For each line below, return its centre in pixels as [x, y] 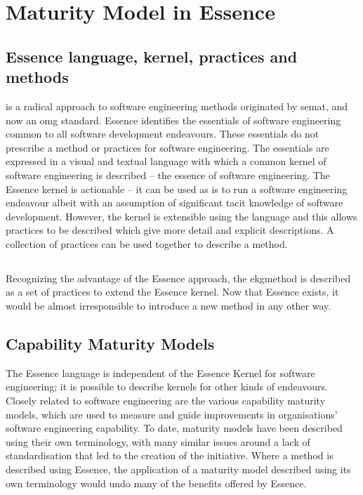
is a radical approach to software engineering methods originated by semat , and [177, 106]
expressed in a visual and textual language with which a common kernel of [166, 161]
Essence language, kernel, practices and [152, 56]
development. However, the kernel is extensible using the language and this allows [181, 216]
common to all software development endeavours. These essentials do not [163, 134]
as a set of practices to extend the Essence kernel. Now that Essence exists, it [172, 292]
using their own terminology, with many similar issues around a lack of [158, 441]
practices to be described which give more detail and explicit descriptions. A [170, 230]
